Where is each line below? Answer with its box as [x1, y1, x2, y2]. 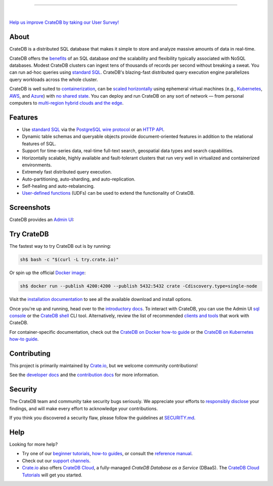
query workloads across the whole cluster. [9, 76, 98, 82]
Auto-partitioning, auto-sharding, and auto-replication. [22, 176, 136, 182]
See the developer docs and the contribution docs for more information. [9, 372, 159, 378]
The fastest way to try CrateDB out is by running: [9, 243, 111, 249]
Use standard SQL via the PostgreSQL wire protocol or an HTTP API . [22, 126, 165, 132]
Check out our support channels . [22, 458, 91, 464]
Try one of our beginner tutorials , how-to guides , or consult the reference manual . [22, 451, 193, 457]
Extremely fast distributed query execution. [22, 169, 112, 175]
